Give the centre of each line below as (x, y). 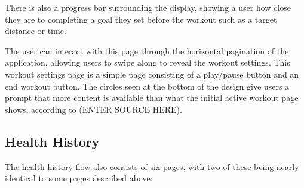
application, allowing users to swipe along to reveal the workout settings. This (148, 62)
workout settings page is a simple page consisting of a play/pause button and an (152, 74)
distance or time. (36, 31)
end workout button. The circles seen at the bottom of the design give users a (147, 86)
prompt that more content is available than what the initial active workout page (152, 98)
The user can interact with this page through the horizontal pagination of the (147, 50)
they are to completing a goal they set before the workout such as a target (141, 19)
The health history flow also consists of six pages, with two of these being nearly (152, 166)
